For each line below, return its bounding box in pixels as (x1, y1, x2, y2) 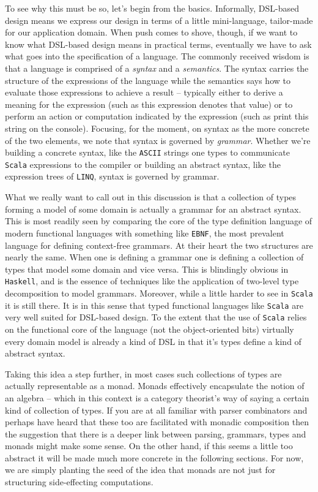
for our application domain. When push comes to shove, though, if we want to (5, 26, 298, 39)
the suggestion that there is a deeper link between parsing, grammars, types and (5, 427, 306, 440)
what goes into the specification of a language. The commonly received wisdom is (5, 50, 309, 62)
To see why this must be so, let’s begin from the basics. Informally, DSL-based (5, 2, 299, 14)
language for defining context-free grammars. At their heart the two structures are (5, 238, 313, 251)
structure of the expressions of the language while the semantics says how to (5, 74, 290, 86)
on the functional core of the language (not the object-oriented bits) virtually (5, 322, 294, 335)
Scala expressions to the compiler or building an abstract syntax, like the (5, 157, 281, 170)
